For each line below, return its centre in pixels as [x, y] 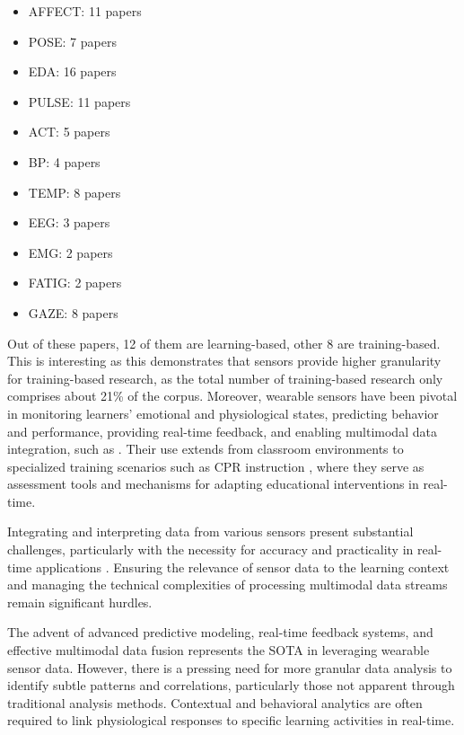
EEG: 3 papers [69, 222]
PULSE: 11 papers [79, 101]
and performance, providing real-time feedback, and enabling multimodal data [222, 431]
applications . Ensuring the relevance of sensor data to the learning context [242, 567]
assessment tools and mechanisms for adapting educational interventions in [213, 484]
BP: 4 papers [64, 161]
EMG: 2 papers [70, 252]
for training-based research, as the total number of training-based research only [225, 378]
